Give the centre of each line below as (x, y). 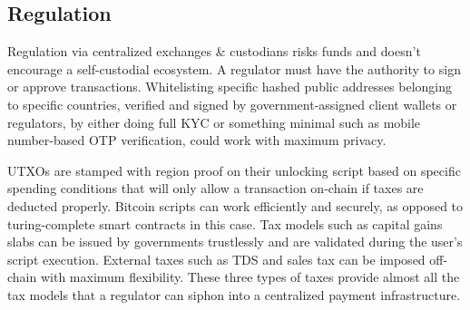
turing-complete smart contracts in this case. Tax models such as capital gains (225, 223)
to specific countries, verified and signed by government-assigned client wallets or (232, 104)
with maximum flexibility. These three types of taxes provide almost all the (250, 277)
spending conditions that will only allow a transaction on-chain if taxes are (215, 188)
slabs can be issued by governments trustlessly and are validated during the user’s (235, 242)
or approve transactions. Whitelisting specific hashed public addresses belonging (230, 87)
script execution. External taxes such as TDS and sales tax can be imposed (216, 259)
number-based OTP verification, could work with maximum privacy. (197, 140)
